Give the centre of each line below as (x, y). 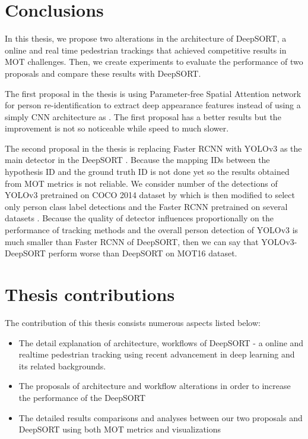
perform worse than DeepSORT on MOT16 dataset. (143, 253)
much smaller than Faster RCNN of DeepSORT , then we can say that (132, 241)
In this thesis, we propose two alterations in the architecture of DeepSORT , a (146, 38)
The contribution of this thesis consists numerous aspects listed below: (133, 322)
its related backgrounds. (62, 366)
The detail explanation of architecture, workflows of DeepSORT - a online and (161, 342)
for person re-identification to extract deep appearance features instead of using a (153, 105)
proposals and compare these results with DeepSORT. (103, 73)
